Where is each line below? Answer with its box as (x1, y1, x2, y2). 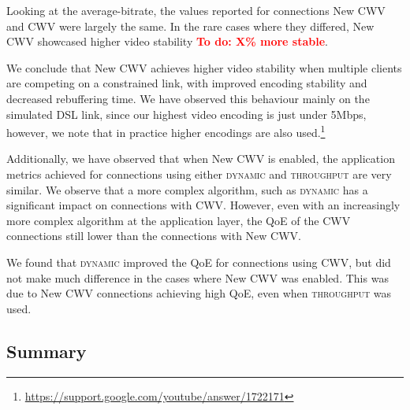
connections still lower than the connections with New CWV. (6, 227, 301, 244)
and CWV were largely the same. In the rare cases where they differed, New (6, 17, 375, 34)
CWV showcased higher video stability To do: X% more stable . (6, 33, 328, 50)
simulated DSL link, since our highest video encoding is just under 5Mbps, (6, 105, 367, 122)
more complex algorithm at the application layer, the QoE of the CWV (6, 212, 351, 228)
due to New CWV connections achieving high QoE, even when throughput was (6, 285, 392, 301)
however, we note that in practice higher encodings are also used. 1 (6, 122, 326, 140)
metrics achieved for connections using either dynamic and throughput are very (6, 166, 392, 182)
